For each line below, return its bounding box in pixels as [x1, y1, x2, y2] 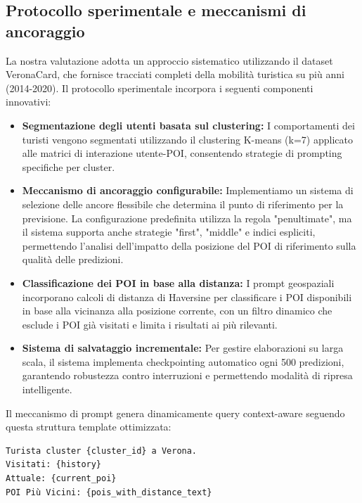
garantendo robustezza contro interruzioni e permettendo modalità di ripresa [22, 368, 353, 383]
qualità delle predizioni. [22, 252, 124, 267]
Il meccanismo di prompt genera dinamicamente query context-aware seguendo [6, 405, 345, 420]
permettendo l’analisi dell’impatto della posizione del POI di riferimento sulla [22, 238, 356, 253]
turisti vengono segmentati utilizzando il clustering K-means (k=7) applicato [22, 132, 353, 146]
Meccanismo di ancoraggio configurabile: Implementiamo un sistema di [22, 183, 354, 198]
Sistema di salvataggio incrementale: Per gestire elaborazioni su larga [22, 340, 344, 355]
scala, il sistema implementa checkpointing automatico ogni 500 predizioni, [22, 354, 344, 369]
